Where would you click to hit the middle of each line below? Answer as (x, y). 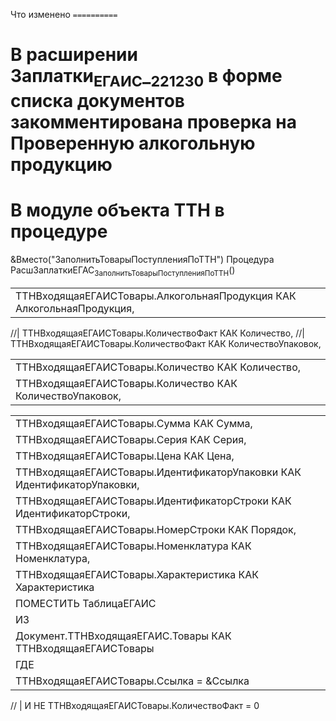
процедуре (59, 231)
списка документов (98, 100)
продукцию (61, 164)
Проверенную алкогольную (133, 143)
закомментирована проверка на (153, 121)
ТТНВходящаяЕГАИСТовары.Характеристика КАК (137, 574)
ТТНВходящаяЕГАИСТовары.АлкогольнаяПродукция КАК (156, 296)
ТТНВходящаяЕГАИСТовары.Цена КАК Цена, (125, 456)
